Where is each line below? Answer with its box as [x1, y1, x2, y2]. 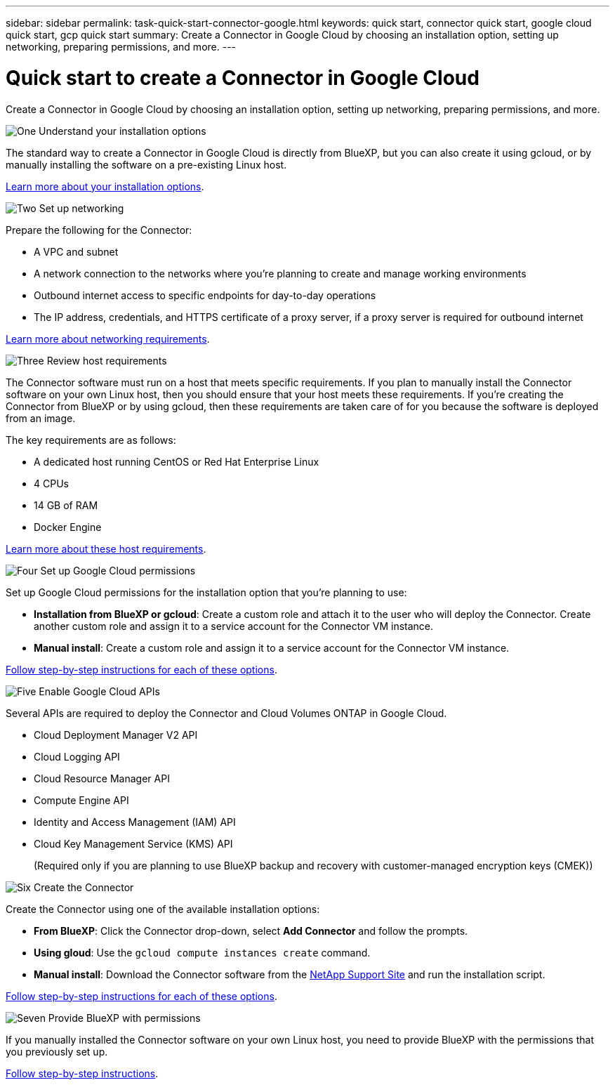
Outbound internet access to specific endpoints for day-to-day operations [34, 289, 376, 301]
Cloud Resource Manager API [34, 772, 170, 784]
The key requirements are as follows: [6, 433, 176, 446]
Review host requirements [46, 354, 167, 367]
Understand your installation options [39, 124, 206, 137]
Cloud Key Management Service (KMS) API [34, 837, 233, 850]
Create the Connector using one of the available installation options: [6, 902, 320, 915]
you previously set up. [6, 1045, 108, 1058]
